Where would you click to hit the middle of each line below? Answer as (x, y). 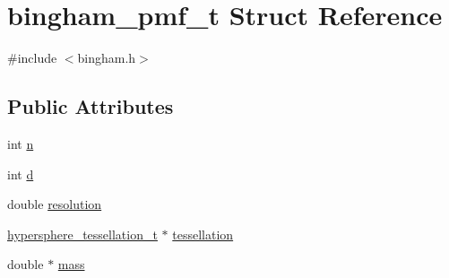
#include (32, 58)
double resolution (55, 204)
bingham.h (107, 58)
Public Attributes (91, 106)
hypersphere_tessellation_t (82, 234)
